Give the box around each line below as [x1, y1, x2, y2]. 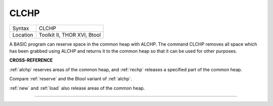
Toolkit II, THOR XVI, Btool [38, 31, 101, 38]
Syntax [12, 25, 29, 32]
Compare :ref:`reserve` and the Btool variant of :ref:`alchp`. [9, 76, 132, 82]
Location [12, 31, 33, 38]
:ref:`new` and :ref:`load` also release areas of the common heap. [9, 85, 145, 91]
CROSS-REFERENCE [9, 57, 53, 63]
